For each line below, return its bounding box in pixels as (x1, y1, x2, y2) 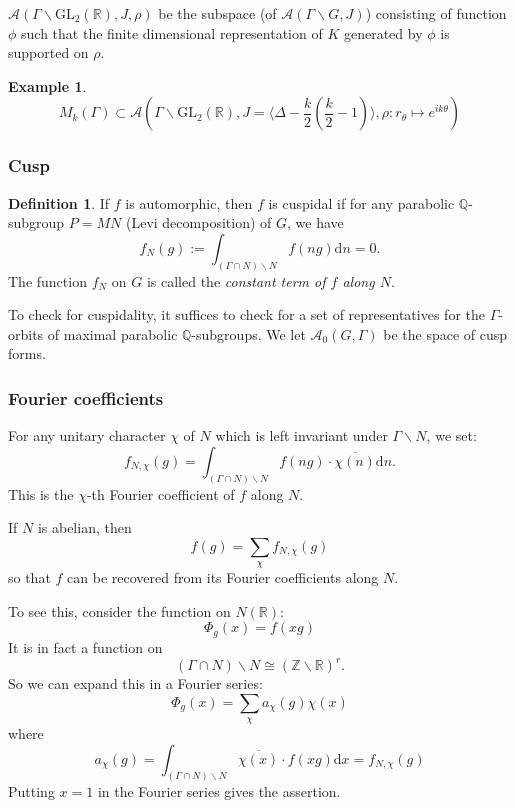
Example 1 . (8, 75, 87, 96)
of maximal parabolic (47, 323, 178, 344)
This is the (8, 483, 74, 504)
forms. (8, 343, 46, 364)
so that (8, 567, 51, 588)
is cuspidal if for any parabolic (268, 192, 455, 213)
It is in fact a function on (8, 636, 163, 657)
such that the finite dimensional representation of (21, 22, 323, 43)
